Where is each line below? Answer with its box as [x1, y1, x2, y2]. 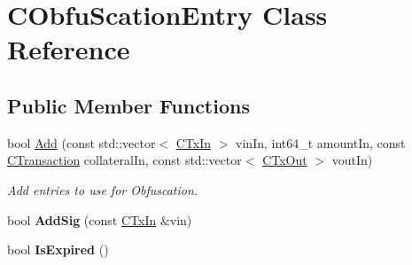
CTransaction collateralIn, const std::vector [7, 151, 242, 169]
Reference [7, 31, 130, 67]
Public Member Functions [7, 91, 250, 119]
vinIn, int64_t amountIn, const [236, 133, 406, 152]
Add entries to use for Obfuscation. [7, 180, 198, 199]
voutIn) [331, 151, 373, 169]
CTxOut [262, 151, 307, 169]
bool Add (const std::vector [7, 133, 156, 152]
